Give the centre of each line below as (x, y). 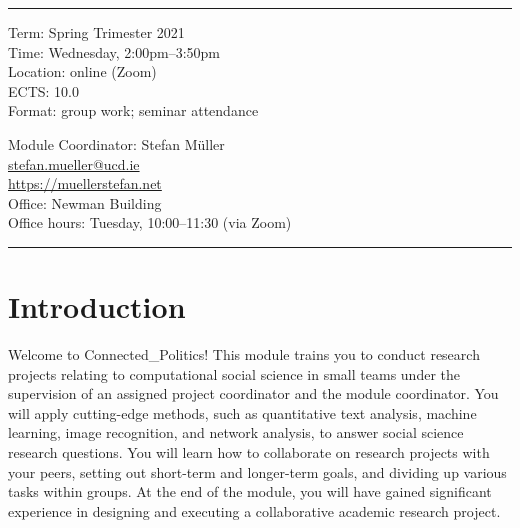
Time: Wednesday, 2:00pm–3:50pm (114, 51)
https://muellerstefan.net (85, 183)
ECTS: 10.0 (43, 90)
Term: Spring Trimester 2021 (96, 32)
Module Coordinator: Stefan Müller (116, 143)
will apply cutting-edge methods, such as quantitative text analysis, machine (242, 412)
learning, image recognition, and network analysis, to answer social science (236, 432)
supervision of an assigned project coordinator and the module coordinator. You (253, 393)
